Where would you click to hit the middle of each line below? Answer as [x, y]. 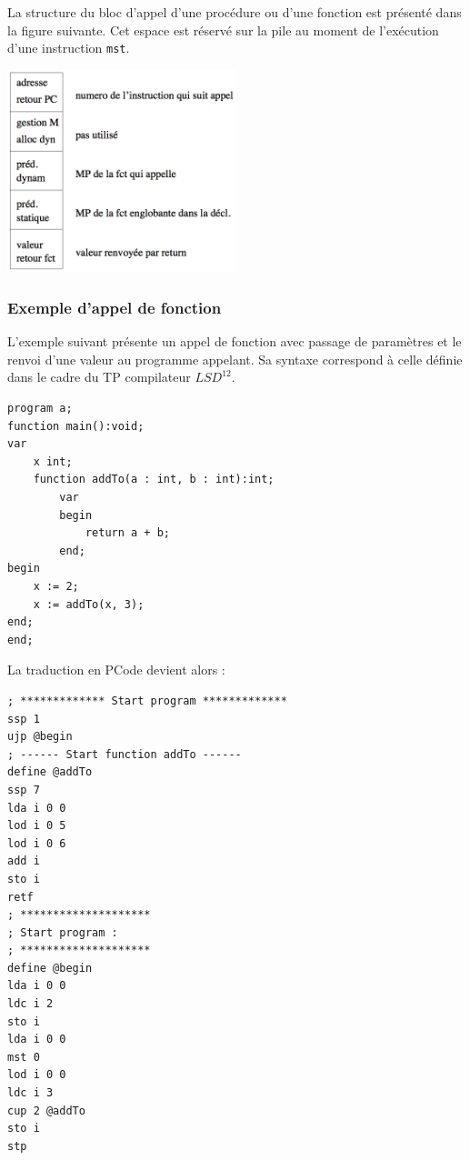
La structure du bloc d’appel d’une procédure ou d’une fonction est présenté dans [235, 12]
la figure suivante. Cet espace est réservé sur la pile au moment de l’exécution [223, 30]
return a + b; [127, 533]
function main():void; [76, 426]
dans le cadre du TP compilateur [99, 377]
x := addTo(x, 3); [89, 604]
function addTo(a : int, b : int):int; [154, 480]
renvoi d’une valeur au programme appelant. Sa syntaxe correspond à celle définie [235, 359]
